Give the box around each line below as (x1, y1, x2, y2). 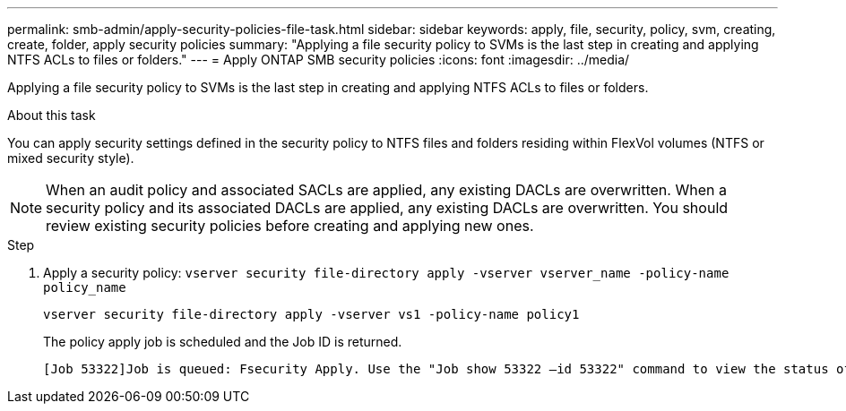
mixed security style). (7, 150, 134, 166)
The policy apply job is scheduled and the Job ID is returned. (43, 334, 402, 349)
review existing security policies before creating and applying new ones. (46, 217, 534, 235)
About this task (7, 107, 96, 123)
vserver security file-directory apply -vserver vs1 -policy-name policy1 (43, 307, 580, 321)
